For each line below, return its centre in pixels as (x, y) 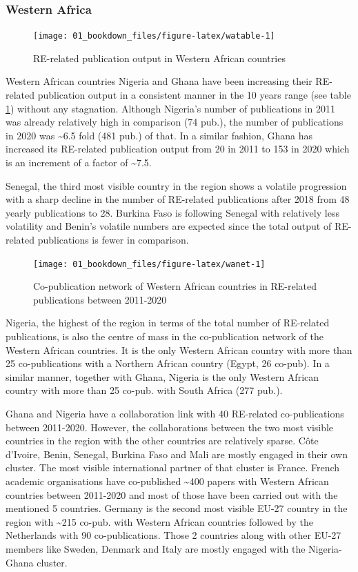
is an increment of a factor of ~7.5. (79, 162)
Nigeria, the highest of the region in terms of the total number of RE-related (168, 323)
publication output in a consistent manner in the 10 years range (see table (194, 95)
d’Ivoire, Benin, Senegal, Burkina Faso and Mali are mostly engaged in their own (177, 454)
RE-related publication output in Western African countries (159, 58)
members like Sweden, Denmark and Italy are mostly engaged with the (156, 548)
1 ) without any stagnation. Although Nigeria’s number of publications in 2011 (170, 108)
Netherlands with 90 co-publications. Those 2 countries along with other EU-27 (173, 535)
